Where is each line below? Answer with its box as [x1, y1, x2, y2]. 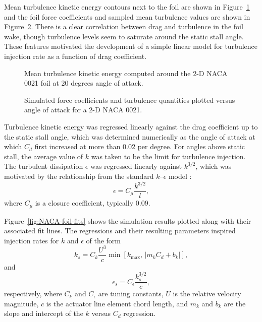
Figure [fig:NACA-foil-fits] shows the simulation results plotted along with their [4, 215, 251, 226]
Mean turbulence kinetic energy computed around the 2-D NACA [24, 68, 228, 78]
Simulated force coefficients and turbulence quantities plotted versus [24, 94, 235, 105]
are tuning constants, [98, 288, 164, 299]
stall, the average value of [4, 151, 83, 161]
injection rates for [4, 235, 59, 245]
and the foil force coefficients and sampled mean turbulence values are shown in [4, 11, 250, 22]
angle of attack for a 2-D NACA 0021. [24, 104, 142, 115]
